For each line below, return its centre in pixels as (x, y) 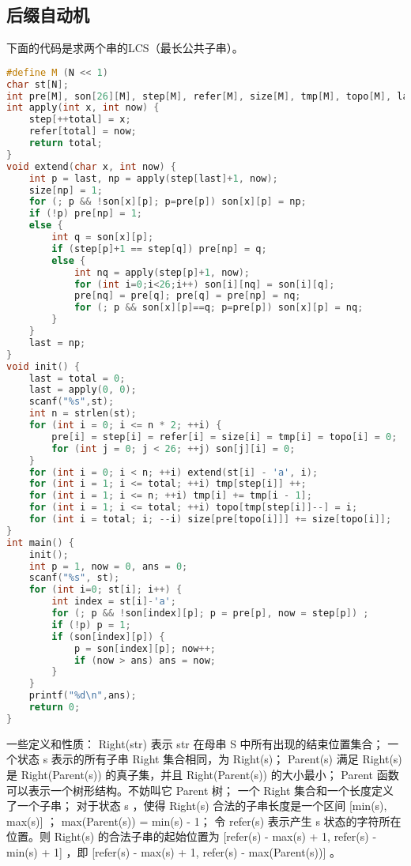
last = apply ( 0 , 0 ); (83, 390)
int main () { (40, 542)
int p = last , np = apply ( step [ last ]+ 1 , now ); (153, 178)
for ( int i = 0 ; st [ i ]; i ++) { (106, 590)
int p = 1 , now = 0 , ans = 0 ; (108, 566)
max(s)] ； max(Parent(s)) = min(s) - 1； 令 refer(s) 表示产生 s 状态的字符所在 (204, 821)
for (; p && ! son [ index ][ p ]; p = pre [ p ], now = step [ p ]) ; (210, 614)
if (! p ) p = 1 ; (91, 625)
